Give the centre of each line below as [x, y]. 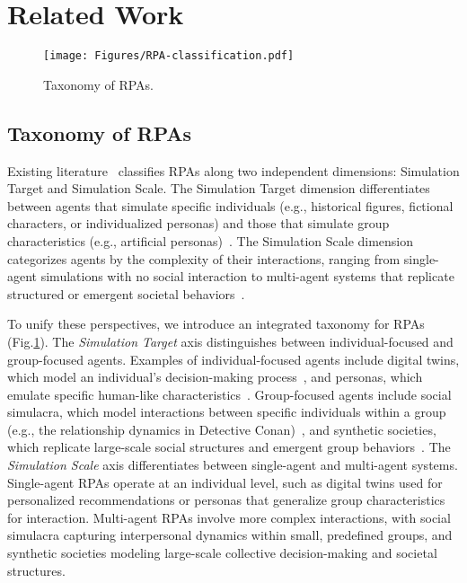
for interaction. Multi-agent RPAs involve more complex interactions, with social [229, 517]
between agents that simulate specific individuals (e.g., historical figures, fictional [230, 205]
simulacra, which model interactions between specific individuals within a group [227, 412]
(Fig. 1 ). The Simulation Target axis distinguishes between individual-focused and [230, 341]
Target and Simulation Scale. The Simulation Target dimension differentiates [219, 188]
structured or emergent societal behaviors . [126, 293]
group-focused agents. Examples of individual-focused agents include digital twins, [233, 359]
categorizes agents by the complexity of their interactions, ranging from [204, 258]
